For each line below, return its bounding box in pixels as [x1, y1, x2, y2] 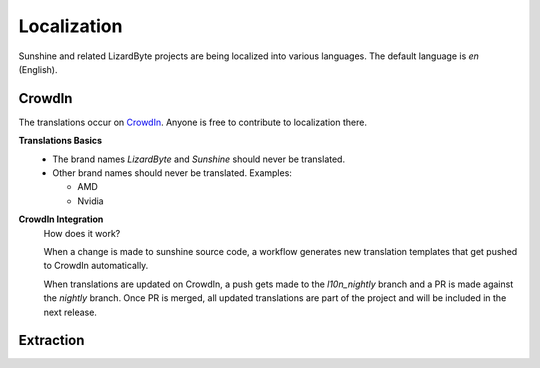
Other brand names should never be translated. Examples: [52, 167, 292, 179]
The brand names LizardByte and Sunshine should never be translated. [52, 153, 345, 165]
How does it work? [43, 227, 121, 239]
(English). [18, 63, 58, 75]
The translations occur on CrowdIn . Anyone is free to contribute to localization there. [18, 116, 367, 128]
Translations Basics [18, 135, 103, 147]
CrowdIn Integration [18, 213, 104, 225]
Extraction [18, 332, 85, 349]
